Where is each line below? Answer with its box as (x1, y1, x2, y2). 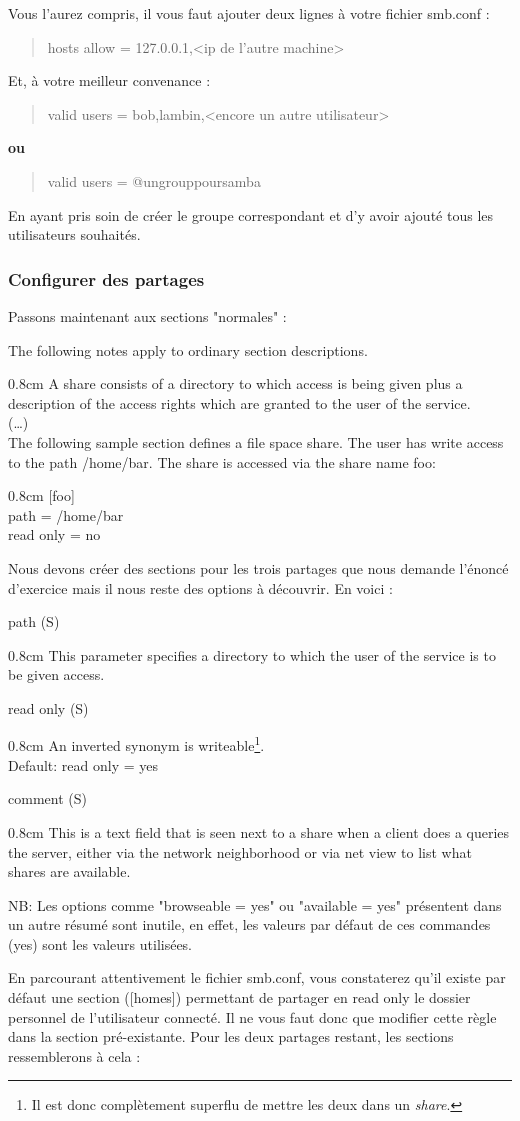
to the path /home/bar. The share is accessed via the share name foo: (8, 451, 436, 472)
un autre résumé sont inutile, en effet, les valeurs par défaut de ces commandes (8, 914, 491, 935)
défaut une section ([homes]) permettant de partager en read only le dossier (8, 987, 471, 1008)
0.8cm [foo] (8, 485, 75, 506)
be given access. (8, 664, 105, 685)
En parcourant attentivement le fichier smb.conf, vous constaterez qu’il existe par (8, 967, 506, 988)
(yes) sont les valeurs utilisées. (8, 933, 193, 954)
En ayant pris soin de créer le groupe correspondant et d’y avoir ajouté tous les (8, 204, 494, 225)
